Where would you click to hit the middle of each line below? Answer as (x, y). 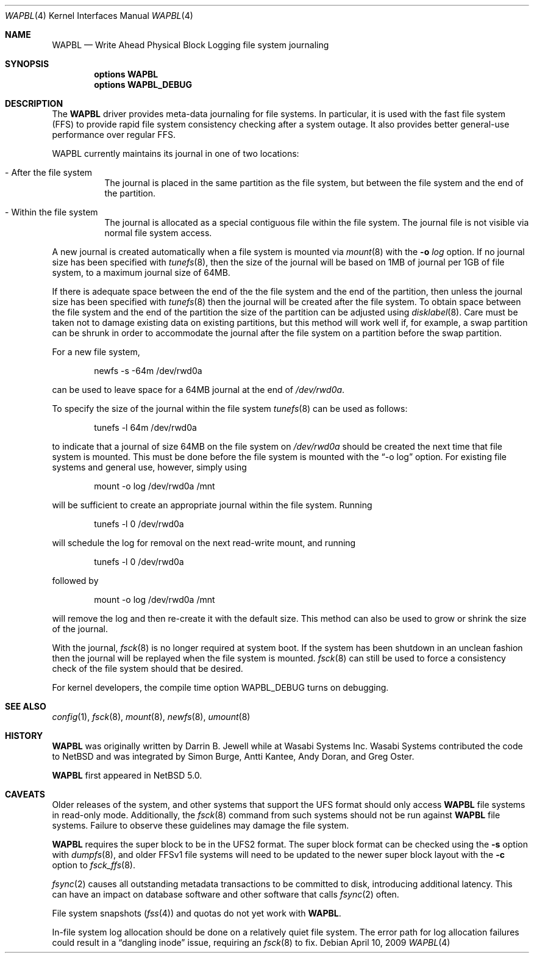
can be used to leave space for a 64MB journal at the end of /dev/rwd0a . (198, 390)
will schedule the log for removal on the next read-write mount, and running (204, 543)
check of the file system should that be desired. (148, 668)
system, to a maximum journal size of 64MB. (141, 272)
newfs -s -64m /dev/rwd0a (148, 371)
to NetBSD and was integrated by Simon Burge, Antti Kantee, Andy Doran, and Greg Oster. (233, 756)
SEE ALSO (26, 706)
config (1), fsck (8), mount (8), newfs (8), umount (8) (151, 717)
